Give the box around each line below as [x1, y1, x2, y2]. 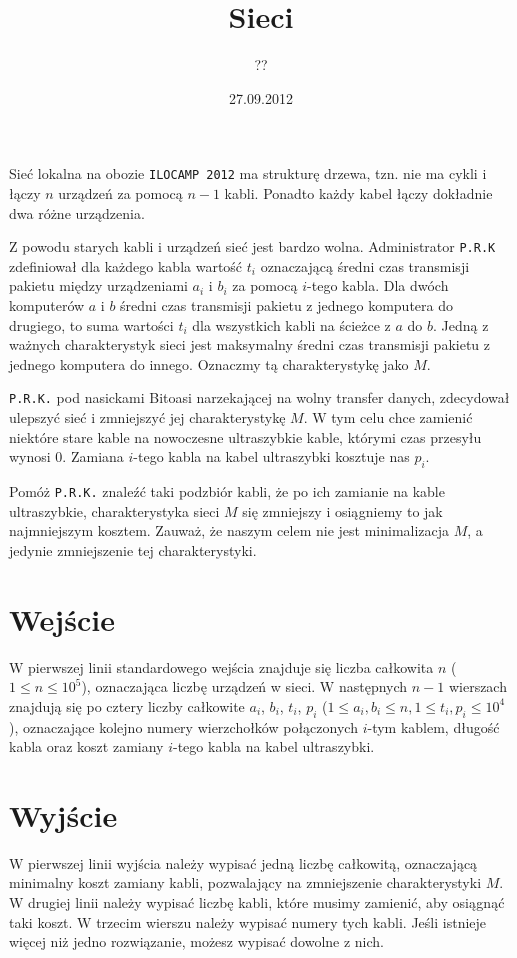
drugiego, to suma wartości [9, 314, 174, 335]
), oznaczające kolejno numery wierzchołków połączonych [9, 716, 358, 737]
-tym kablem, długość [367, 716, 500, 737]
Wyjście [9, 794, 118, 835]
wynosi [9, 446, 51, 467]
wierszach [448, 676, 507, 697]
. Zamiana [62, 446, 124, 467]
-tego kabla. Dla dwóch [307, 275, 449, 296]
